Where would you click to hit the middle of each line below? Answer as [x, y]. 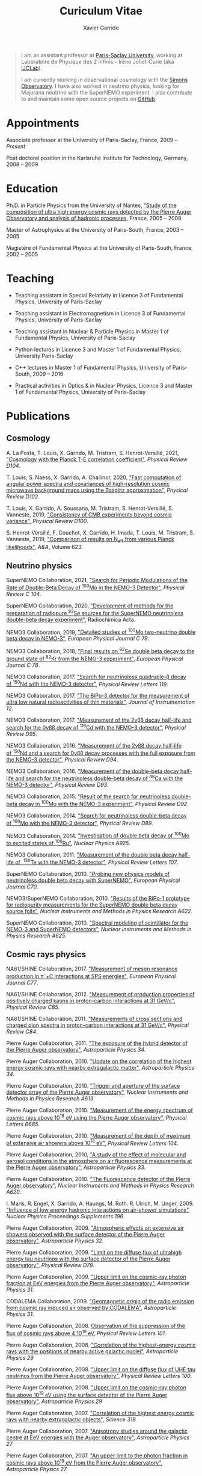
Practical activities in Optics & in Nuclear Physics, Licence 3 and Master [104, 385]
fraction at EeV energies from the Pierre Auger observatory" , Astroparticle [98, 1283]
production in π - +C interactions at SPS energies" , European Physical [91, 976]
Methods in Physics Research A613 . [50, 1099]
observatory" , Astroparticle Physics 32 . [55, 1241]
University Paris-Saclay [44, 356]
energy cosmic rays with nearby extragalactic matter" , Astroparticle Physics [100, 1068]
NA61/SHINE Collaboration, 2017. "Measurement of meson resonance [92, 969]
